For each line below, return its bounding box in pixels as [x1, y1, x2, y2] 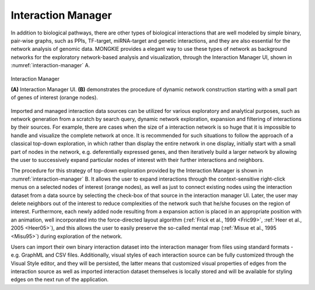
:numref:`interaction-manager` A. [10, 62, 90, 69]
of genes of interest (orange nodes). [10, 94, 99, 101]
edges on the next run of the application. [10, 276, 109, 283]
